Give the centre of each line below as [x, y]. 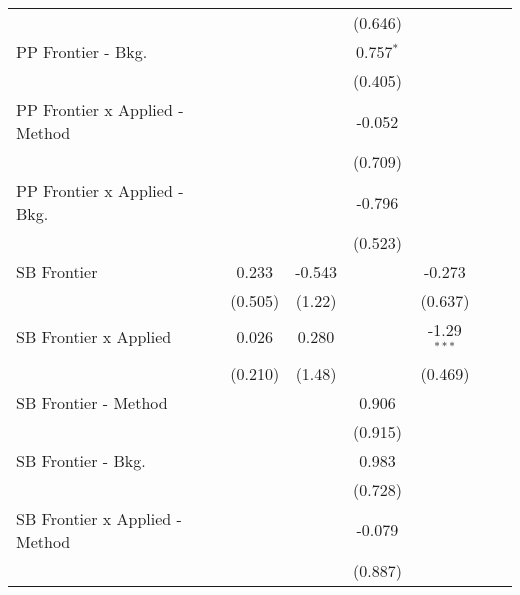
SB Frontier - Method [92, 402]
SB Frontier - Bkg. [81, 460]
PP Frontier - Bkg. [82, 51]
